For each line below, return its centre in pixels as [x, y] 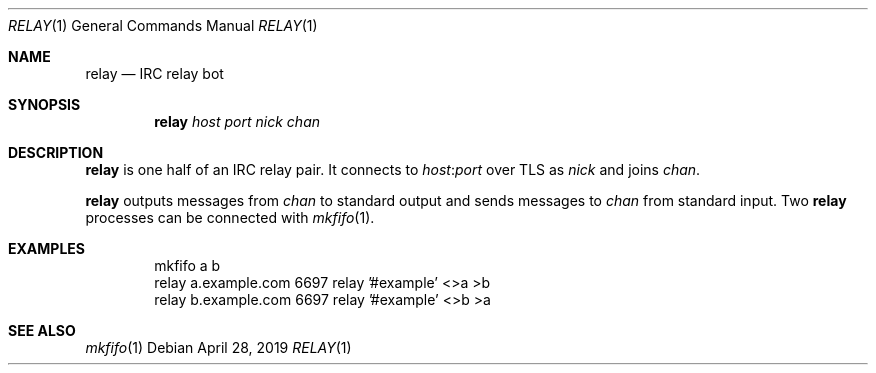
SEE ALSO [42, 330]
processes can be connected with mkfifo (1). [230, 217]
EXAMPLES [46, 248]
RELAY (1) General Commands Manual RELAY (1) [163, 25]
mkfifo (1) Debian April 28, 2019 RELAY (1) [218, 347]
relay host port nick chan [237, 121]
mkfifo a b [187, 265]
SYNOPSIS [44, 104]
